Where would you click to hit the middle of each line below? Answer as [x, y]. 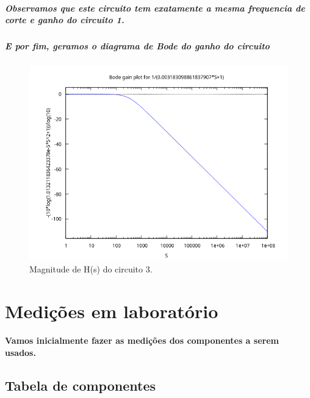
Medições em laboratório [112, 311]
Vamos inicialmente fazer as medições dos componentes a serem [142, 340]
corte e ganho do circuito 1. [65, 20]
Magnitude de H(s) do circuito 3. [91, 268]
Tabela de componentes [81, 385]
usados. [20, 352]
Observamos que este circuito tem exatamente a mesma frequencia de [155, 8]
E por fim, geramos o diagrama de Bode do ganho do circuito [137, 46]
